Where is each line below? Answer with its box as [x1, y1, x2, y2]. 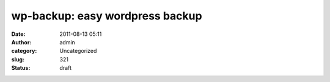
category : [11, 47, 37, 55]
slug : [11, 55, 24, 63]
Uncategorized [59, 47, 97, 55]
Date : [11, 30, 26, 38]
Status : [11, 64, 31, 72]
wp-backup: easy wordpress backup [11, 9, 202, 22]
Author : [11, 38, 32, 46]
